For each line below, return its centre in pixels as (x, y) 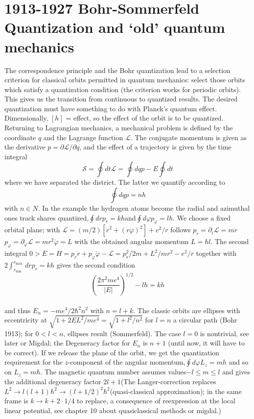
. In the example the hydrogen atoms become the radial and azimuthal (144, 208)
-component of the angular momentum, (127, 362)
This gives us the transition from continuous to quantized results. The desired (121, 99)
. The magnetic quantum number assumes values (113, 372)
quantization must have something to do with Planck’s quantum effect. (111, 108)
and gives (236, 372)
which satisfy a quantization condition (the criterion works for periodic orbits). (123, 89)
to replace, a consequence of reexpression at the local (156, 401)
